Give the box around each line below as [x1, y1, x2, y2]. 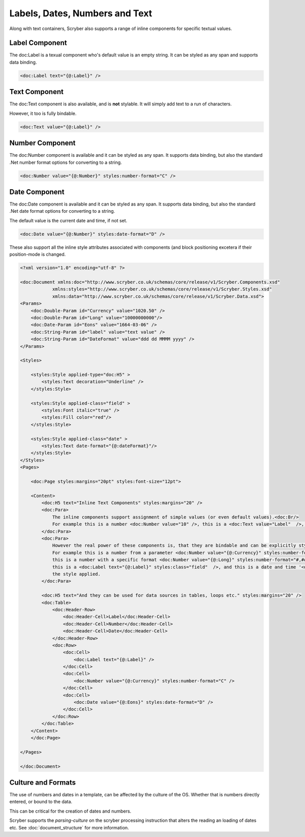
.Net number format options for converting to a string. [9, 159, 122, 165]
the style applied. [52, 571, 101, 577]
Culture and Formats [9, 778, 76, 787]
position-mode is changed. [9, 251, 66, 257]
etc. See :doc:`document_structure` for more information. [9, 824, 129, 830]
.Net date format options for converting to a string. [9, 208, 115, 214]
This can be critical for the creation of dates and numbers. [9, 808, 132, 814]
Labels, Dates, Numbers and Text [9, 8, 152, 19]
